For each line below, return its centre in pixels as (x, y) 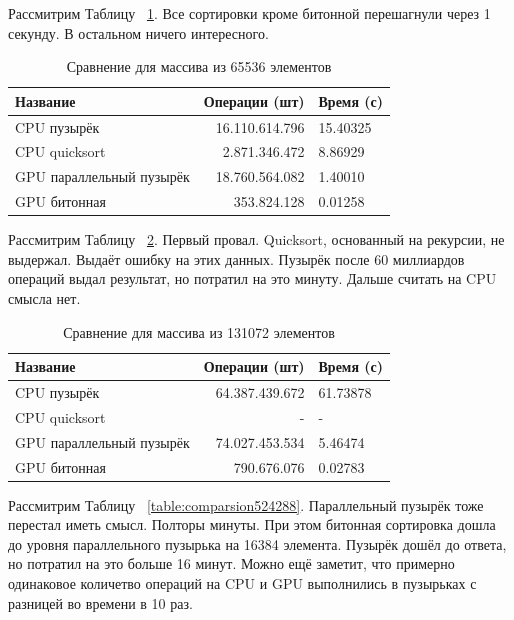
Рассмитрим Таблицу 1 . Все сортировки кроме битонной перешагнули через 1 (249, 13)
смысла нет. (44, 298)
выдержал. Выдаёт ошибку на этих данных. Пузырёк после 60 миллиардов (236, 258)
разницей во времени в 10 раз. (100, 602)
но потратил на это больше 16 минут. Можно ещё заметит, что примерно (231, 563)
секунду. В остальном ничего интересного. (138, 32)
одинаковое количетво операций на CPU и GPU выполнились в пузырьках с (242, 583)
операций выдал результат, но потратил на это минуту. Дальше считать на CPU (252, 278)
